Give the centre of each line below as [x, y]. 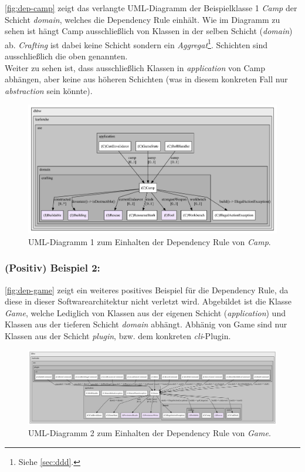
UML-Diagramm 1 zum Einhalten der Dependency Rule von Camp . [150, 241]
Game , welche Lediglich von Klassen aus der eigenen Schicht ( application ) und [145, 312]
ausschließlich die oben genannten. [66, 56]
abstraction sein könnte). [49, 90]
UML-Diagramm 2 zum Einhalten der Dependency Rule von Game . [150, 433]
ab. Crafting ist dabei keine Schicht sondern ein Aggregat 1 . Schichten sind [136, 43]
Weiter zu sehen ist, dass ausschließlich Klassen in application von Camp [135, 67]
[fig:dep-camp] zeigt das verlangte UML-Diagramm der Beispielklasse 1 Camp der [151, 8]
